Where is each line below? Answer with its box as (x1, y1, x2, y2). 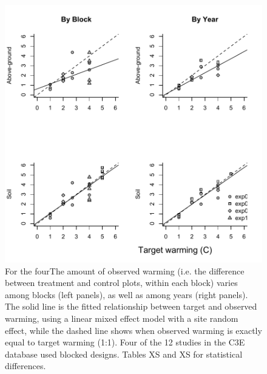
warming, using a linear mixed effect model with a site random (5, 311, 238, 324)
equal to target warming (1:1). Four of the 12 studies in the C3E (5, 336, 245, 348)
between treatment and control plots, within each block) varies (5, 276, 238, 289)
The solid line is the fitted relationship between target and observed (5, 300, 257, 313)
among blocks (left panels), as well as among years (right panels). (5, 288, 248, 301)
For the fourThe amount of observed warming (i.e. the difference (5, 264, 245, 277)
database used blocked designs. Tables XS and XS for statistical (5, 347, 243, 360)
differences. (5, 359, 46, 372)
